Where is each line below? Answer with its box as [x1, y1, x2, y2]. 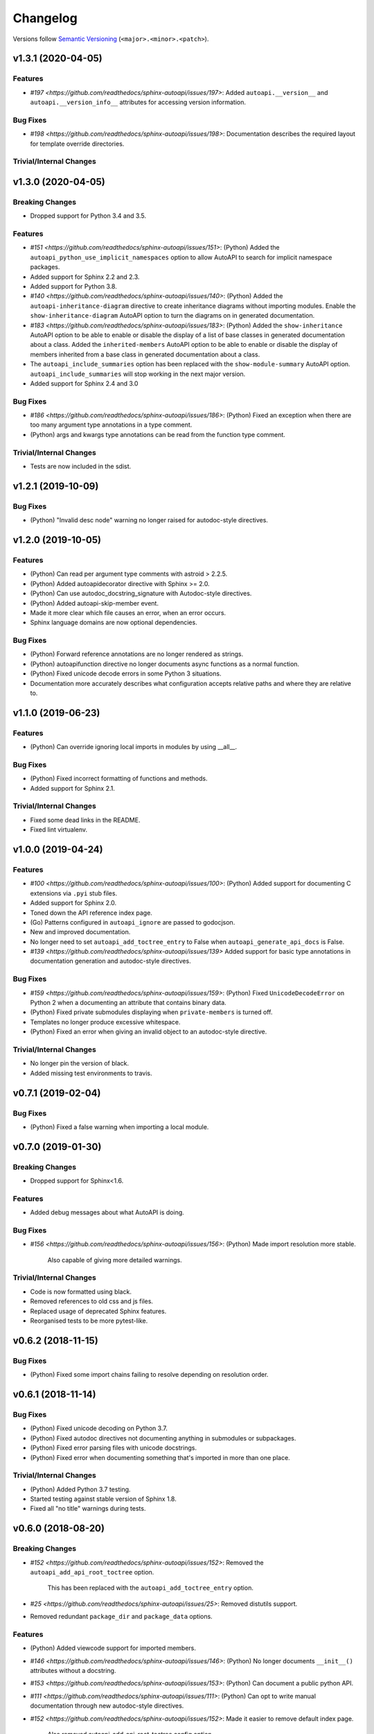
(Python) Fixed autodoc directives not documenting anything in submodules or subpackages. [30, 1434, 296, 1442]
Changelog [12, 10, 78, 26]
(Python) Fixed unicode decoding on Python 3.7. [30, 1424, 168, 1432]
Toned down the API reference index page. [30, 909, 152, 917]
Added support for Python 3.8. [30, 282, 117, 291]
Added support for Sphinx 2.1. [30, 784, 116, 792]
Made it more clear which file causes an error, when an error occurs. [30, 608, 226, 617]
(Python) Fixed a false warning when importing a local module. [30, 1122, 209, 1131]
